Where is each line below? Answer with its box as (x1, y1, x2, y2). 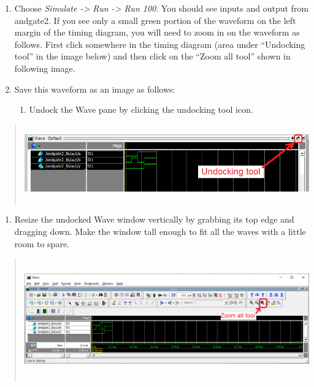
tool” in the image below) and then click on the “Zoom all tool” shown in (14, 50, 291, 63)
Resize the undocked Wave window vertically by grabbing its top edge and (14, 213, 294, 226)
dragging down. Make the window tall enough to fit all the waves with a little (14, 224, 306, 237)
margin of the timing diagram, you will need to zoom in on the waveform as (14, 26, 300, 39)
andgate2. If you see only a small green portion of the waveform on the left (14, 13, 296, 26)
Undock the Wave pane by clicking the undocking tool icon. (29, 103, 253, 116)
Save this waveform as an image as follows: (14, 82, 175, 95)
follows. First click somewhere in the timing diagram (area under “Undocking (14, 37, 305, 50)
